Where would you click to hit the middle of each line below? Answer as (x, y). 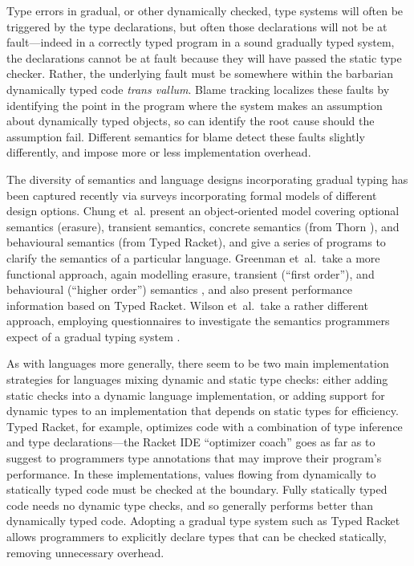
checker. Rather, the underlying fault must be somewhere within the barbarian (200, 73)
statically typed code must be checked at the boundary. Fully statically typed (197, 489)
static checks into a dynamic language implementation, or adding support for (196, 395)
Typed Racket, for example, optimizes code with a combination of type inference (205, 426)
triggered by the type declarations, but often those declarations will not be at (197, 26)
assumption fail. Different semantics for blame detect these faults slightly (186, 136)
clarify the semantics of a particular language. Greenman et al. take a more (193, 257)
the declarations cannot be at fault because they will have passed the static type (204, 57)
